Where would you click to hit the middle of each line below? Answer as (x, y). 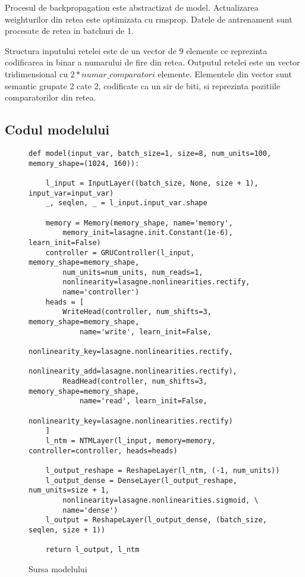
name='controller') (101, 292)
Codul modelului (57, 129)
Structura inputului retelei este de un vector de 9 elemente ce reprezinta (136, 50)
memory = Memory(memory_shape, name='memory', (139, 223)
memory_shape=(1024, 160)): (84, 163)
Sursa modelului (58, 568)
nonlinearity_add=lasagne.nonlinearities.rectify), (133, 371)
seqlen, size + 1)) (67, 530)
